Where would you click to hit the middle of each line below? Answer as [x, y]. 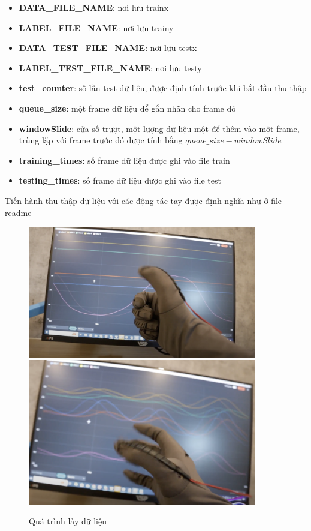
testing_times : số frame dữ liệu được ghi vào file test [120, 180]
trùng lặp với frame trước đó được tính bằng [101, 140]
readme [18, 212]
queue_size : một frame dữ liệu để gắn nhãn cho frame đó [127, 108]
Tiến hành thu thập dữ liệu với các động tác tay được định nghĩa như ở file [144, 200]
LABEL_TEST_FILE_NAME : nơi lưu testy [110, 67]
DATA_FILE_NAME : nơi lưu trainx [94, 7]
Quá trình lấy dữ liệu [68, 521]
